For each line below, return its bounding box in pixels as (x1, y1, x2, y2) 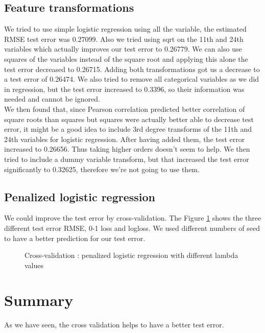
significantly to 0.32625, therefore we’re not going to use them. (4, 163, 200, 174)
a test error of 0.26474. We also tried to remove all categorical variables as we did (4, 74, 259, 84)
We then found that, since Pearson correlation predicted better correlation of (4, 103, 245, 114)
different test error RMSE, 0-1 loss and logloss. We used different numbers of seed (4, 222, 260, 233)
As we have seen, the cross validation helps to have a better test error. (4, 319, 224, 330)
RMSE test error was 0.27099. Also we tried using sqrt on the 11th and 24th (4, 33, 244, 44)
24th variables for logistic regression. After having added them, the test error (4, 133, 245, 144)
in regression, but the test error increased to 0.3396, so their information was (4, 83, 245, 94)
